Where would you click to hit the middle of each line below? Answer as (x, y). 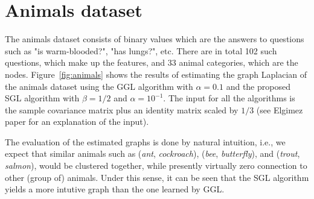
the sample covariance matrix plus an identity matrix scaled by (122, 109)
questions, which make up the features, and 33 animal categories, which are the (152, 62)
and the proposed (258, 86)
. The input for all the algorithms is (229, 98)
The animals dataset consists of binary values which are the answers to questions (155, 39)
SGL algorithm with (42, 98)
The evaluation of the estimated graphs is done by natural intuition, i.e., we (145, 141)
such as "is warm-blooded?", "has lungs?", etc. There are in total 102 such (141, 50)
